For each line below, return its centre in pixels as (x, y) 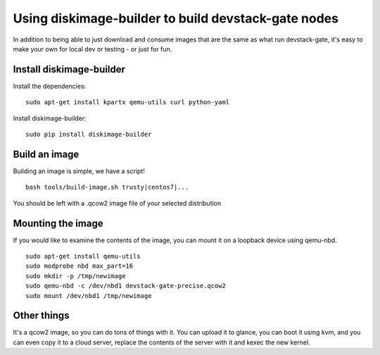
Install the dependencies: (50, 86)
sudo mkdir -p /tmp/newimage (76, 276)
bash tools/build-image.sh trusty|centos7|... (107, 187)
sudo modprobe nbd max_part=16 (80, 266)
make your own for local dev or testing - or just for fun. (93, 49)
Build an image (46, 154)
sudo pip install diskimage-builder (89, 135)
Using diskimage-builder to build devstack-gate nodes (176, 18)
